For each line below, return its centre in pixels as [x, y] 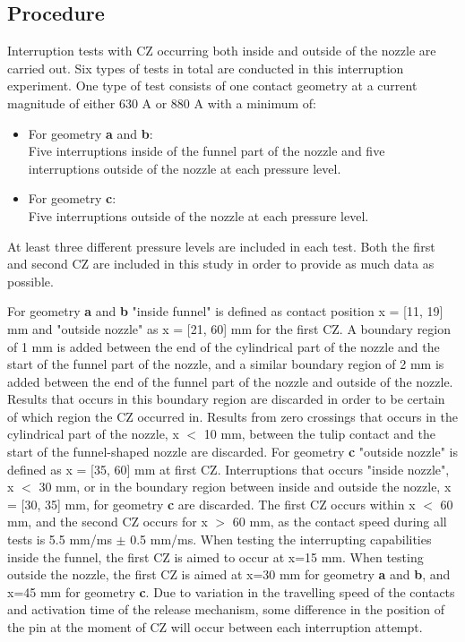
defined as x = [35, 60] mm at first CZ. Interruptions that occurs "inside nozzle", [228, 469]
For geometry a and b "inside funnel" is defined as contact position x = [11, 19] [225, 311]
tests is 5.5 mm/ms [60, 539]
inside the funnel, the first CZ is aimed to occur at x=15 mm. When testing [215, 556]
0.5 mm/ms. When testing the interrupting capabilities [281, 539]
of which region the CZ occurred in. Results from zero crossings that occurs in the [232, 416]
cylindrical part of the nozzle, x [93, 434]
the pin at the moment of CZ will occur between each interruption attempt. [215, 627]
